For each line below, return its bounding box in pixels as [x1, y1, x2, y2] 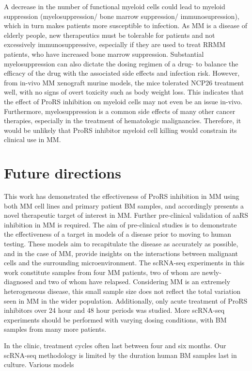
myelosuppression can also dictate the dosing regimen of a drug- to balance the [4, 58, 238, 68]
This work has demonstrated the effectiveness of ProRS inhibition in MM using [4, 191, 239, 201]
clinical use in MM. [4, 134, 61, 145]
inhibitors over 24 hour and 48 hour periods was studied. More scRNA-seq [4, 305, 225, 315]
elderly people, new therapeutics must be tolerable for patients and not [4, 30, 215, 40]
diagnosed [4, 276, 33, 287]
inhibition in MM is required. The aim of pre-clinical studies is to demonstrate [4, 219, 237, 229]
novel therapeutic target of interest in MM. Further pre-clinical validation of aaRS [4, 210, 248, 220]
